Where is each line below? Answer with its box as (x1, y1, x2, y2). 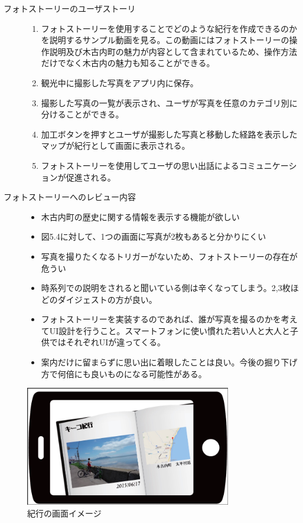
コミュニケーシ (239, 159, 297, 171)
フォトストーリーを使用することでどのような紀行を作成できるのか (41, 22, 298, 34)
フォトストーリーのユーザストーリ (4, 2, 136, 14)
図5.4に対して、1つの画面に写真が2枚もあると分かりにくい (41, 230, 266, 243)
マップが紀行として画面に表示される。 (41, 139, 190, 152)
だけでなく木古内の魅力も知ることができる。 (41, 57, 215, 69)
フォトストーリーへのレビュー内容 (4, 191, 136, 203)
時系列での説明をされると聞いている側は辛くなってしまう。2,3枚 (41, 282, 291, 294)
